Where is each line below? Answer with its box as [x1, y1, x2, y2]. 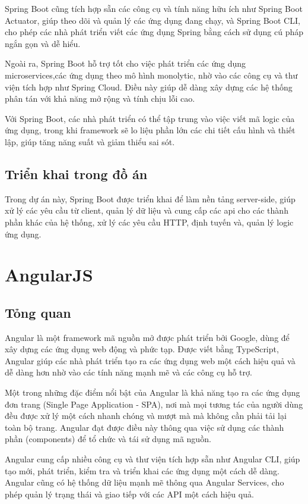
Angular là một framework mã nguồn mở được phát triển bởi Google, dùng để [5, 331, 290, 343]
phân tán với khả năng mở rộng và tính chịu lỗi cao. [5, 92, 195, 105]
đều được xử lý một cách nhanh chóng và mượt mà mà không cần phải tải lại [5, 409, 287, 422]
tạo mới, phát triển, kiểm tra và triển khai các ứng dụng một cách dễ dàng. [5, 464, 280, 477]
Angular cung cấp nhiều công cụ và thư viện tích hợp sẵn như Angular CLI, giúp [5, 453, 300, 465]
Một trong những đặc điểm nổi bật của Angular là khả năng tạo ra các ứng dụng [5, 386, 300, 399]
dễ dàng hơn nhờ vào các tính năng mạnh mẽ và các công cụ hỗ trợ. [5, 366, 252, 378]
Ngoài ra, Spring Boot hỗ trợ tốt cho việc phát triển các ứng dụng [5, 57, 246, 70]
